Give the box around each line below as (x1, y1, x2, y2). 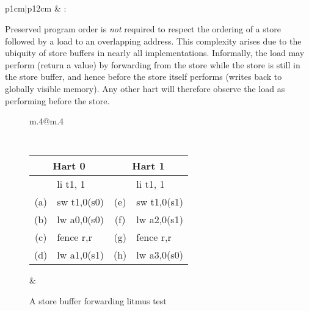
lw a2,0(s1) (136, 212, 183, 227)
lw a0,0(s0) (57, 212, 104, 227)
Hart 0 (53, 159, 85, 173)
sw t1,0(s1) (136, 195, 183, 209)
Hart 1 (132, 159, 165, 173)
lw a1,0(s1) (57, 248, 104, 262)
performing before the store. (5, 94, 110, 107)
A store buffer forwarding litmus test (29, 294, 167, 307)
